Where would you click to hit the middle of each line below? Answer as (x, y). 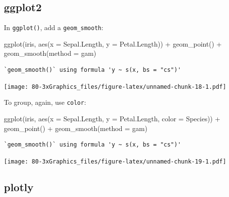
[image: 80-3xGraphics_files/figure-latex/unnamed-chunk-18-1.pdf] (115, 87)
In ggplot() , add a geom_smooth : (54, 27)
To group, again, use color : (45, 102)
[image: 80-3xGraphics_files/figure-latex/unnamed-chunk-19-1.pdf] (115, 161)
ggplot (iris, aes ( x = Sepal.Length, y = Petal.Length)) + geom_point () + (113, 43)
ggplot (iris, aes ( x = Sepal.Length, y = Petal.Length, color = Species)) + (112, 118)
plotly (19, 187)
